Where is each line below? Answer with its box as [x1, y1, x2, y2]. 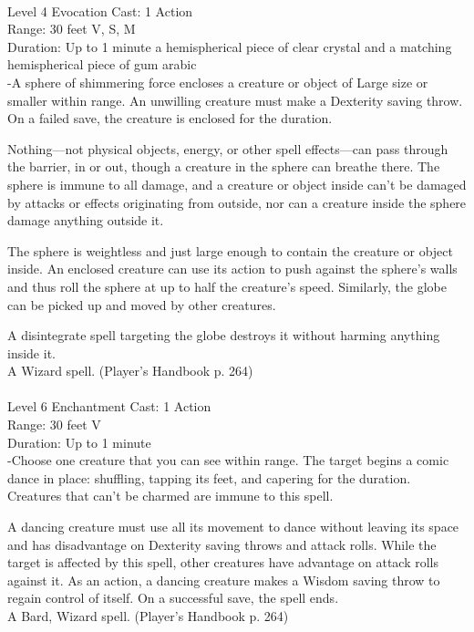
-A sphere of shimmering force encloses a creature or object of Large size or [7, 72, 428, 91]
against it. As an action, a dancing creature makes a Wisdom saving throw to [7, 570, 440, 589]
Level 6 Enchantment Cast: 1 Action [7, 397, 211, 416]
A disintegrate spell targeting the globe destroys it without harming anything [7, 326, 440, 345]
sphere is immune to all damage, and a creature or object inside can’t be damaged [7, 174, 467, 193]
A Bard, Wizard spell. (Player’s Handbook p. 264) [7, 606, 289, 625]
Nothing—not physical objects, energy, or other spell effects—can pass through [7, 139, 448, 158]
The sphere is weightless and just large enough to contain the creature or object [7, 241, 453, 260]
